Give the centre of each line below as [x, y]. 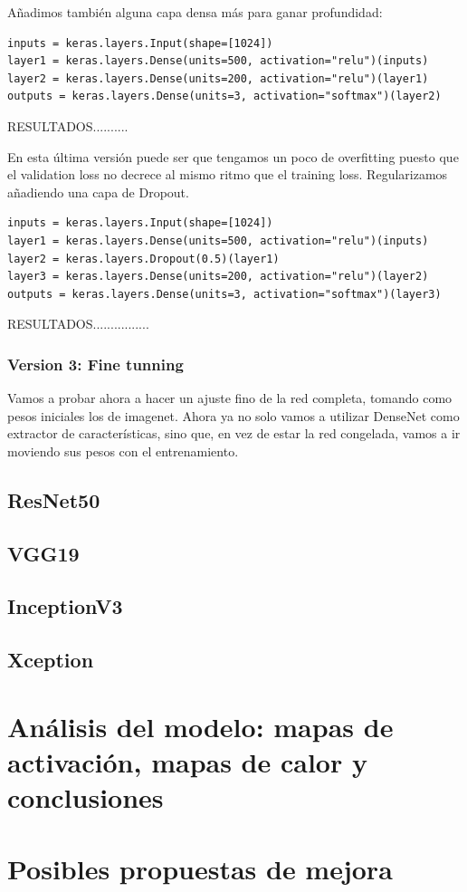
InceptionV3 [65, 606]
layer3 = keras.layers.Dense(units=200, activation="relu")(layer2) [218, 277]
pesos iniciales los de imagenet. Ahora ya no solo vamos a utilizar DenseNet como [233, 415]
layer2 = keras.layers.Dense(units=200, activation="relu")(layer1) [218, 78]
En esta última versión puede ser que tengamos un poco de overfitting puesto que [233, 156]
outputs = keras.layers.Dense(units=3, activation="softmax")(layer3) [224, 294]
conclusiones [86, 797]
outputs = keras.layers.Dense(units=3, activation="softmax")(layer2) [224, 96]
